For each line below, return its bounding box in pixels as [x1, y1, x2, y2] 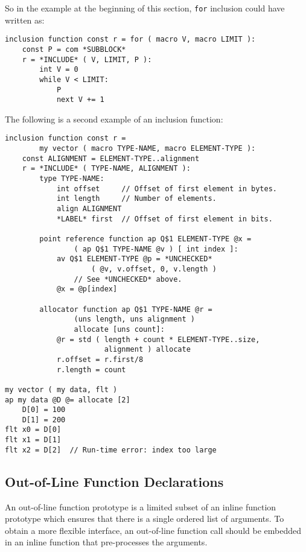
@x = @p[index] [56, 285, 118, 294]
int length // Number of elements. [56, 194, 217, 203]
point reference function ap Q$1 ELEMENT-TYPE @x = [39, 235, 252, 243]
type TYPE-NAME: [39, 174, 104, 183]
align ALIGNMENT [56, 205, 122, 214]
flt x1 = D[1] [5, 436, 62, 445]
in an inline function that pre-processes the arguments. [5, 536, 208, 548]
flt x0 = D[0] [5, 425, 62, 434]
